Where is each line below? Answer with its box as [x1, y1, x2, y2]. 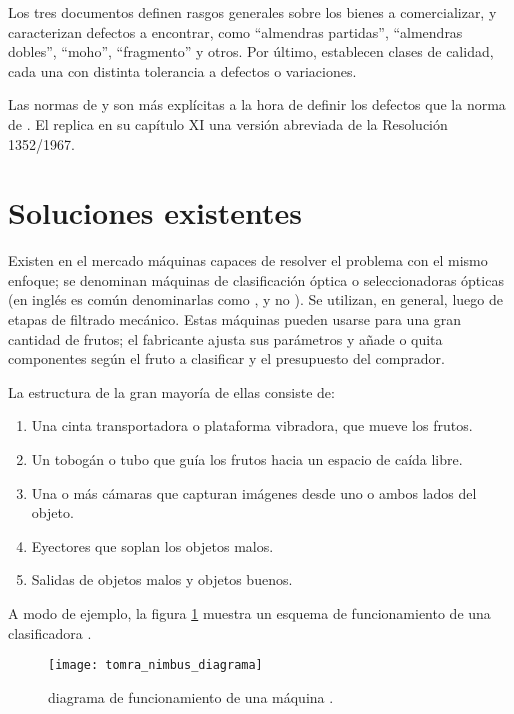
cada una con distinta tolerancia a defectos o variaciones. [8, 60, 357, 81]
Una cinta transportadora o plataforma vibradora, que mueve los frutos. [31, 415, 473, 436]
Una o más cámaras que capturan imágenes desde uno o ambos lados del [31, 482, 477, 503]
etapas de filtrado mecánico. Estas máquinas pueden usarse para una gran [8, 309, 462, 330]
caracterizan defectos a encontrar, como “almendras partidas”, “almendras [8, 21, 463, 42]
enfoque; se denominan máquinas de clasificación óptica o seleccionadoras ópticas [8, 269, 504, 290]
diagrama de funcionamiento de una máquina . [48, 686, 334, 707]
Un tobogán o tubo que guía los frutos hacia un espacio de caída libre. [31, 449, 463, 470]
